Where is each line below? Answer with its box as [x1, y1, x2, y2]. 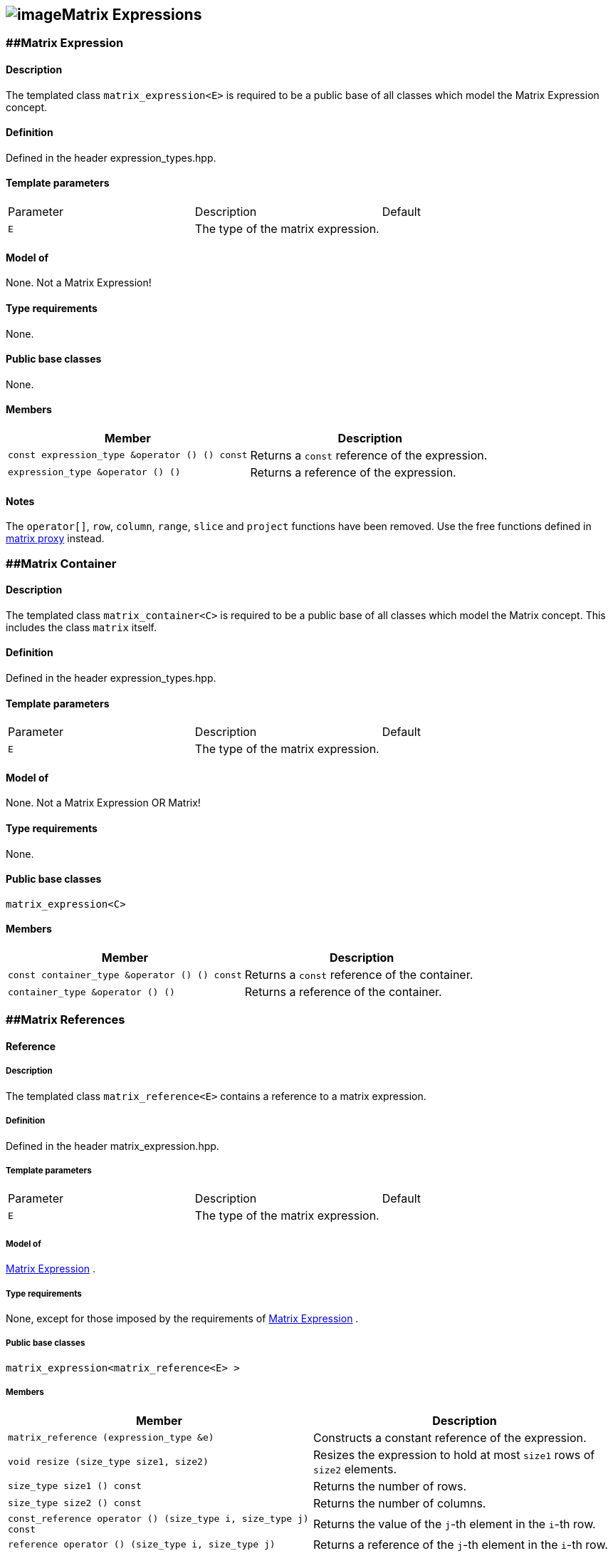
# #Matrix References [6, 1012, 125, 1027]
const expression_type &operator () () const [8, 450, 248, 461]
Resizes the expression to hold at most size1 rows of [313, 1447, 595, 1462]
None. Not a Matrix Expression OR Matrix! [6, 797, 201, 809]
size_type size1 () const [8, 1480, 142, 1492]
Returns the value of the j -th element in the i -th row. [313, 1516, 596, 1531]
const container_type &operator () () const [8, 969, 242, 980]
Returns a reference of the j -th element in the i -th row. [313, 1537, 608, 1552]
